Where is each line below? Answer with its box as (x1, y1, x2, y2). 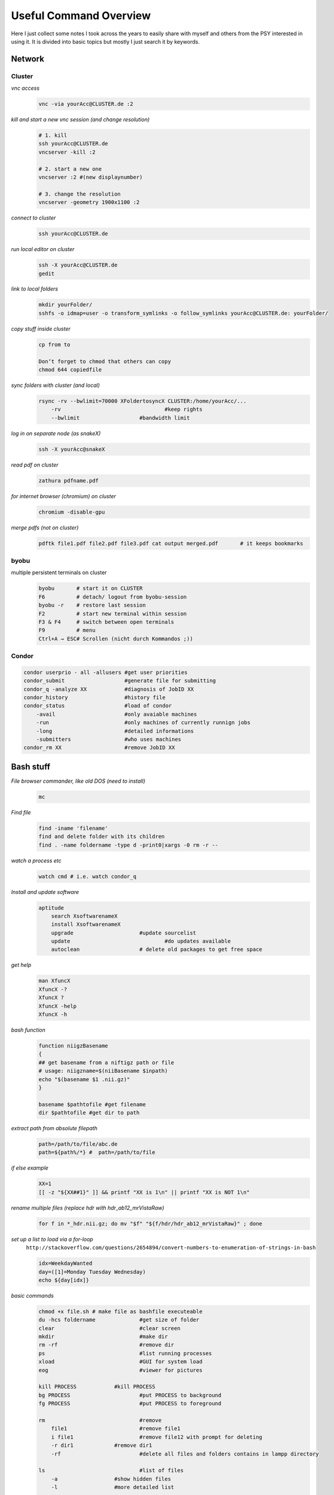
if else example (11, 1164, 49, 1171)
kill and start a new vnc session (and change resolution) (11, 116, 150, 123)
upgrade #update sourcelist (51, 929, 197, 936)
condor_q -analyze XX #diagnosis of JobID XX (23, 685, 194, 692)
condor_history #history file (23, 694, 166, 701)
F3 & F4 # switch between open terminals (38, 618, 174, 625)
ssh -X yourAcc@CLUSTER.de (38, 262, 118, 269)
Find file (11, 808, 31, 816)
